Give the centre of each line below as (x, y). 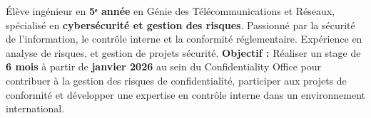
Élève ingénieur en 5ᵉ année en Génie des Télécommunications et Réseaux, (171, 11)
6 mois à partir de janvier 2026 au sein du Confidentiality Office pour (164, 66)
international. (35, 108)
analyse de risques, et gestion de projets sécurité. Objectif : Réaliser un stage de (183, 52)
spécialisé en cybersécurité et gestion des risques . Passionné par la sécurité (181, 25)
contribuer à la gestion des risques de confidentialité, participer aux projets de (176, 80)
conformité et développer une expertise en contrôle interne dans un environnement (185, 94)
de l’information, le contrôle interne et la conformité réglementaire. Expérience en (184, 39)
